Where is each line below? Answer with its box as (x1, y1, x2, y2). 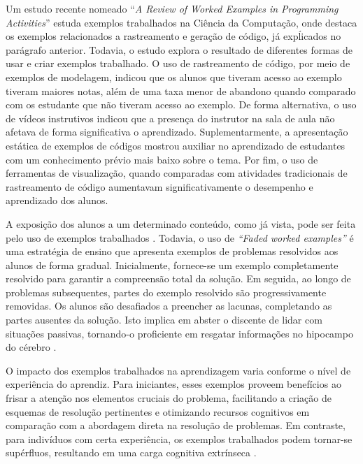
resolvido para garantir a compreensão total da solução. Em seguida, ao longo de (6, 271, 351, 286)
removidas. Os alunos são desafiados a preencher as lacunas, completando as (6, 298, 332, 313)
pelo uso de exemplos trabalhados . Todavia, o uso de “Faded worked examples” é (6, 230, 354, 245)
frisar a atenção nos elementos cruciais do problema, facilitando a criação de (6, 391, 332, 405)
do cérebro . (6, 340, 57, 354)
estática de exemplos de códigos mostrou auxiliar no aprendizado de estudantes (6, 138, 346, 152)
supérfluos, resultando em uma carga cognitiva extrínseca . (6, 445, 257, 460)
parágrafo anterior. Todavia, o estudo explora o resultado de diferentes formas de (6, 42, 353, 57)
